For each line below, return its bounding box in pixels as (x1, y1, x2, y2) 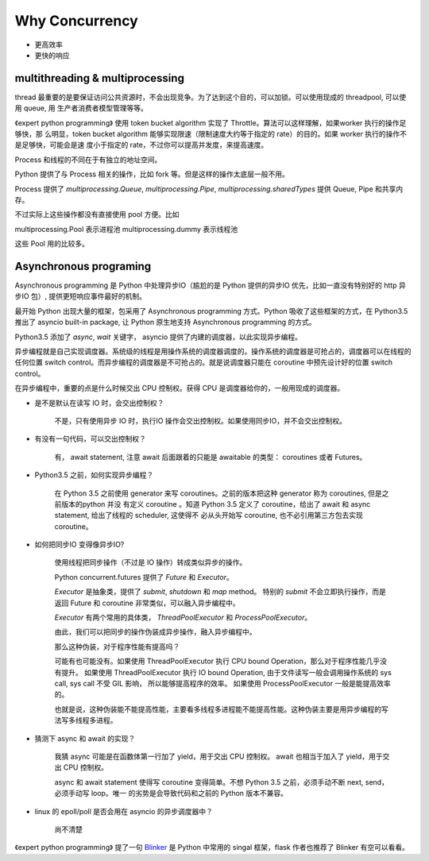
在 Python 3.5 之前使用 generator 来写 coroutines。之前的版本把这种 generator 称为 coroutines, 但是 (54, 488, 383, 498)
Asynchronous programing (14, 259, 152, 273)
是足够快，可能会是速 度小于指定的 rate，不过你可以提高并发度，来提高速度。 (14, 140, 269, 150)
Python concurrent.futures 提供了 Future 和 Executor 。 (54, 572, 234, 581)
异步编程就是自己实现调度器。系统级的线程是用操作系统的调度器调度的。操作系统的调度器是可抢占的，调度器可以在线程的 (14, 346, 412, 356)
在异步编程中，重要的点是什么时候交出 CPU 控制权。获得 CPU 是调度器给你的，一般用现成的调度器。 (14, 384, 345, 393)
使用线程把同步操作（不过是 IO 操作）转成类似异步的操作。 (54, 558, 247, 567)
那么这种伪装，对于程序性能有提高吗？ (54, 642, 180, 651)
